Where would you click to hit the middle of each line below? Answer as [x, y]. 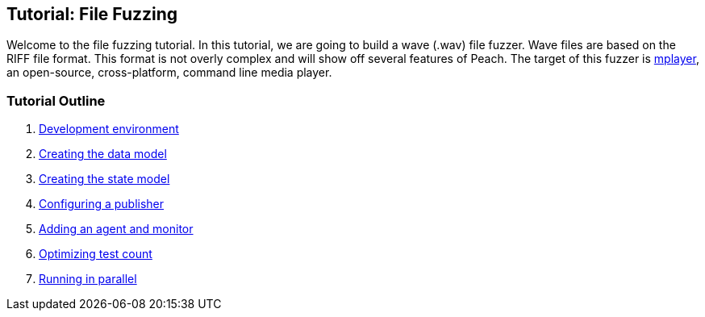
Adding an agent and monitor [116, 229]
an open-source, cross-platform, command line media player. [169, 73]
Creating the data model [103, 154]
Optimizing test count [96, 254]
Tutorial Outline [56, 100]
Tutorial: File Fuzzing [92, 14]
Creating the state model [104, 179]
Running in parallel [88, 279]
